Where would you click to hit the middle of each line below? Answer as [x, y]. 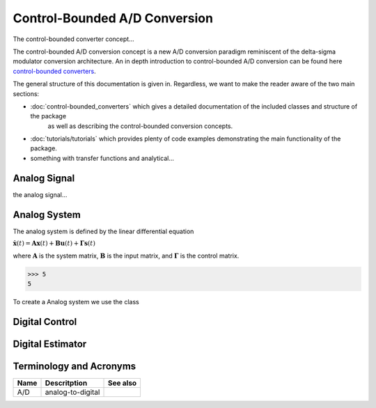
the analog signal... [40, 194]
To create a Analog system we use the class [76, 302]
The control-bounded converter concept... [74, 39]
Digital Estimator [50, 344]
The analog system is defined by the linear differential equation [103, 231]
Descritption [66, 383]
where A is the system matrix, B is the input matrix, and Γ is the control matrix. [126, 256]
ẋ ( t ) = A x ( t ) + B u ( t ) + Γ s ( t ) [54, 243]
